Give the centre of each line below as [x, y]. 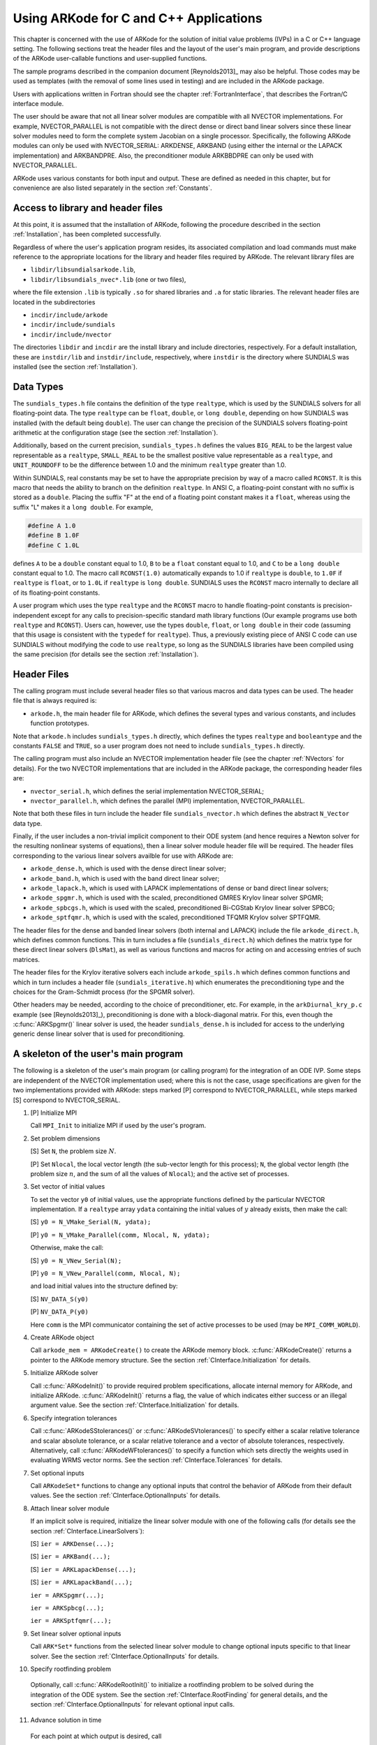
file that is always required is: [55, 701]
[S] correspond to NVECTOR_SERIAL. [67, 1100]
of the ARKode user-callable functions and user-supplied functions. [110, 59]
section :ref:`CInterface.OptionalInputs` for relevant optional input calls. [133, 1705]
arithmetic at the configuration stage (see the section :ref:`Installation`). [116, 433]
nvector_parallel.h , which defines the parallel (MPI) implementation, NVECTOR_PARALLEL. [168, 801]
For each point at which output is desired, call [96, 1736]
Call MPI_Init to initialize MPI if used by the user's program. [118, 1126]
